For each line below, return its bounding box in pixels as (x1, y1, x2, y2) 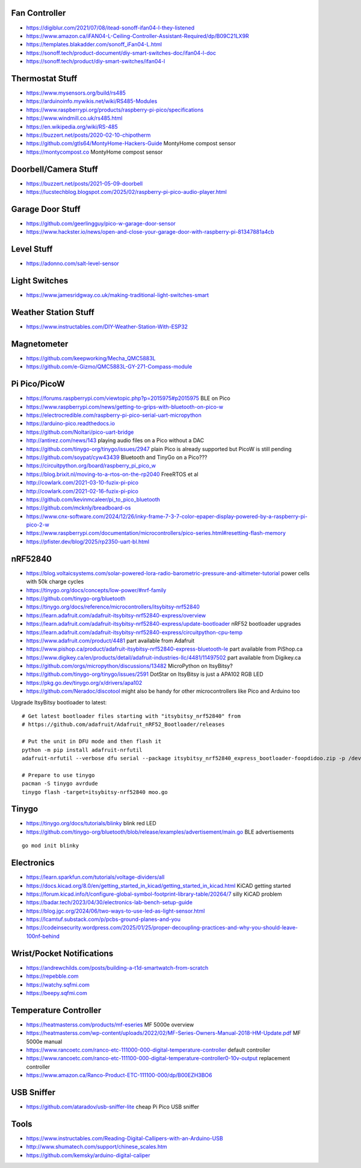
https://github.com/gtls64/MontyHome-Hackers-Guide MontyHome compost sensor (26, 140, 236, 147)
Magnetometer (11, 339, 69, 349)
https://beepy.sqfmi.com (26, 989, 87, 996)
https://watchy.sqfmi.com (26, 981, 90, 988)
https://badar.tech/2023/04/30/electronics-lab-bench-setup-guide (26, 899, 193, 906)
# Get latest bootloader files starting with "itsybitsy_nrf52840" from (22, 713, 241, 720)
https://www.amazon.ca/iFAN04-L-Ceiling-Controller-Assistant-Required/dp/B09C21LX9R (26, 32, 249, 39)
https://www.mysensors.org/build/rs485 (26, 89, 126, 96)
